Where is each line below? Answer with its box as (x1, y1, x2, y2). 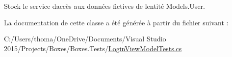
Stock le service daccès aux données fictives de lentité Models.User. (4, 1, 205, 11)
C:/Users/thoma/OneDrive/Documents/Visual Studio (4, 34, 166, 44)
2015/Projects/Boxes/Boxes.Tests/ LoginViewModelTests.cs (4, 43, 182, 53)
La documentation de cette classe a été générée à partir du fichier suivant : (4, 17, 229, 27)
